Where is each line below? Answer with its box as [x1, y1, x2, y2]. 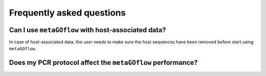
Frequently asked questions [9, 7, 126, 18]
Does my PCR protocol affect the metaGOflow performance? [9, 58, 198, 67]
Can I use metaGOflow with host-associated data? [9, 26, 166, 34]
